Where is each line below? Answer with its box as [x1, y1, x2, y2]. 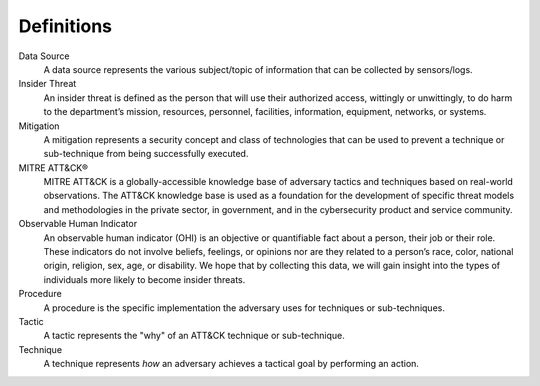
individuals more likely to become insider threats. [43, 273, 246, 285]
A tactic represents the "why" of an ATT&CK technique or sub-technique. [43, 330, 345, 342]
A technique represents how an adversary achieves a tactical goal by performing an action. [43, 358, 420, 370]
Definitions [18, 15, 113, 37]
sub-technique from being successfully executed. [43, 148, 249, 160]
